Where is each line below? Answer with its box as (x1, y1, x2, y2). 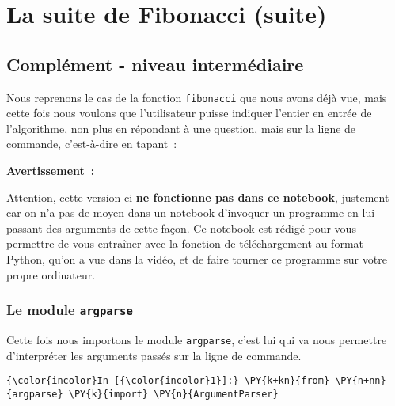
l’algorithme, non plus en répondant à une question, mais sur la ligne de (6, 120, 356, 136)
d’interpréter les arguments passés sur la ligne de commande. (6, 347, 302, 363)
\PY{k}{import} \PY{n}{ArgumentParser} (68, 388, 279, 400)
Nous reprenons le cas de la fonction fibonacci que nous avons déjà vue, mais (6, 89, 387, 105)
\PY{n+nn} (335, 375, 386, 387)
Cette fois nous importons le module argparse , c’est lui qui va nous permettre (6, 331, 387, 347)
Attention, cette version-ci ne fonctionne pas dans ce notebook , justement (6, 188, 389, 205)
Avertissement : (6, 162, 95, 179)
